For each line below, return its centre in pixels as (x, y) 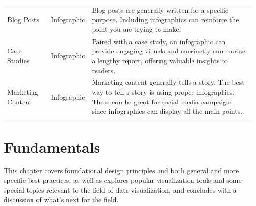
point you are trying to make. (136, 29)
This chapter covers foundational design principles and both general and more (122, 170)
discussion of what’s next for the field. (61, 199)
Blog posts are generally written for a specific (160, 10)
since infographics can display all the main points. (167, 111)
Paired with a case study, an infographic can (159, 41)
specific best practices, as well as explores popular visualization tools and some (123, 180)
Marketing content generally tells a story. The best (168, 82)
